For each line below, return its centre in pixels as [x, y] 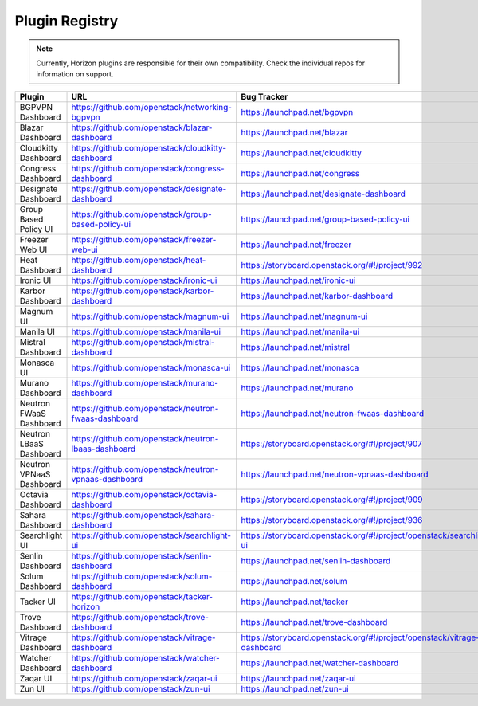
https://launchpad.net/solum [294, 581]
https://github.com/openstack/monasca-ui [151, 367]
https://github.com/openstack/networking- [152, 107]
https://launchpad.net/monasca [300, 367]
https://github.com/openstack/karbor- [143, 291]
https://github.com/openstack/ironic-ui [144, 280]
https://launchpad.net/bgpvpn [297, 112]
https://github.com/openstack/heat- [139, 260]
